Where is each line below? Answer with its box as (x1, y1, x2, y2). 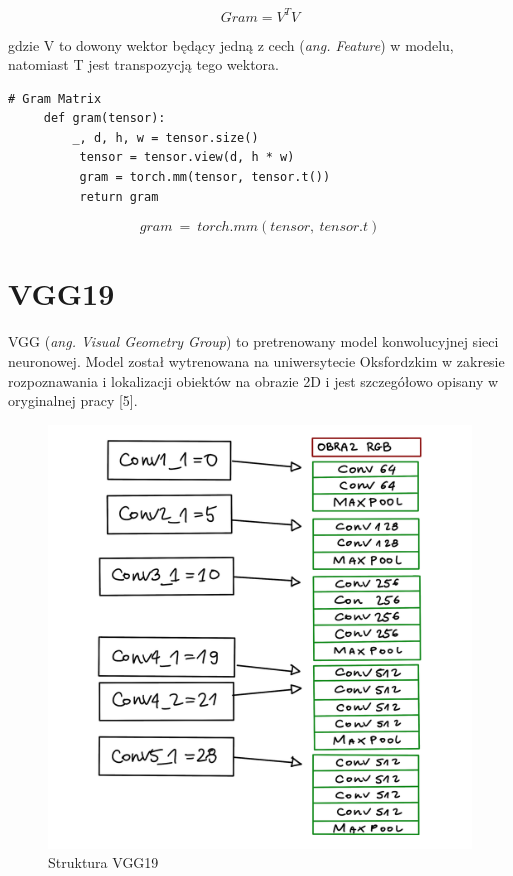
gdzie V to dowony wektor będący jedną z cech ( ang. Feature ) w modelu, (8, 34, 454, 55)
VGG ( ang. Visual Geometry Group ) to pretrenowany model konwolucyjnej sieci (8, 331, 499, 352)
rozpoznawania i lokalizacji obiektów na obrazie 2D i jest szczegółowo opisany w (8, 370, 499, 391)
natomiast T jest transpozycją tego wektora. (8, 54, 279, 75)
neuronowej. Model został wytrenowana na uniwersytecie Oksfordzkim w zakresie (8, 350, 505, 371)
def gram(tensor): (43, 111, 166, 126)
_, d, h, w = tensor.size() (72, 130, 259, 145)
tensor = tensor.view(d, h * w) (79, 150, 295, 165)
